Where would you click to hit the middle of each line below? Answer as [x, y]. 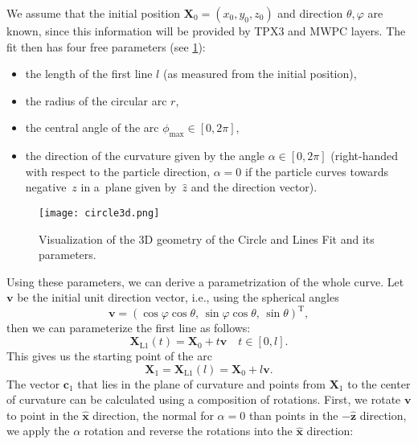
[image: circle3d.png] [99, 213]
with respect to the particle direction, [118, 171]
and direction [310, 13]
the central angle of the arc [92, 127]
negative [46, 187]
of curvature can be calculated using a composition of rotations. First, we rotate [204, 399]
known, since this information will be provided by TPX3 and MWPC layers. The [206, 31]
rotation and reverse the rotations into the [188, 431]
